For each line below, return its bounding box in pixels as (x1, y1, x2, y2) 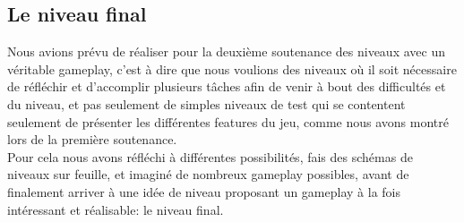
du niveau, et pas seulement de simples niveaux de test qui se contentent (7, 94, 406, 113)
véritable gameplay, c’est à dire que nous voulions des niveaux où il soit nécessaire (7, 59, 457, 78)
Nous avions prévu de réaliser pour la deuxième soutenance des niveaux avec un (7, 42, 445, 61)
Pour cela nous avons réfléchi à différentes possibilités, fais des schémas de (7, 147, 413, 166)
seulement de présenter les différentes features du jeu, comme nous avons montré (7, 112, 449, 131)
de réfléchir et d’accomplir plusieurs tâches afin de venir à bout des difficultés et (7, 77, 446, 96)
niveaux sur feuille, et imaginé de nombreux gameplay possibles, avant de (7, 165, 409, 184)
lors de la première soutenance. (7, 130, 177, 149)
